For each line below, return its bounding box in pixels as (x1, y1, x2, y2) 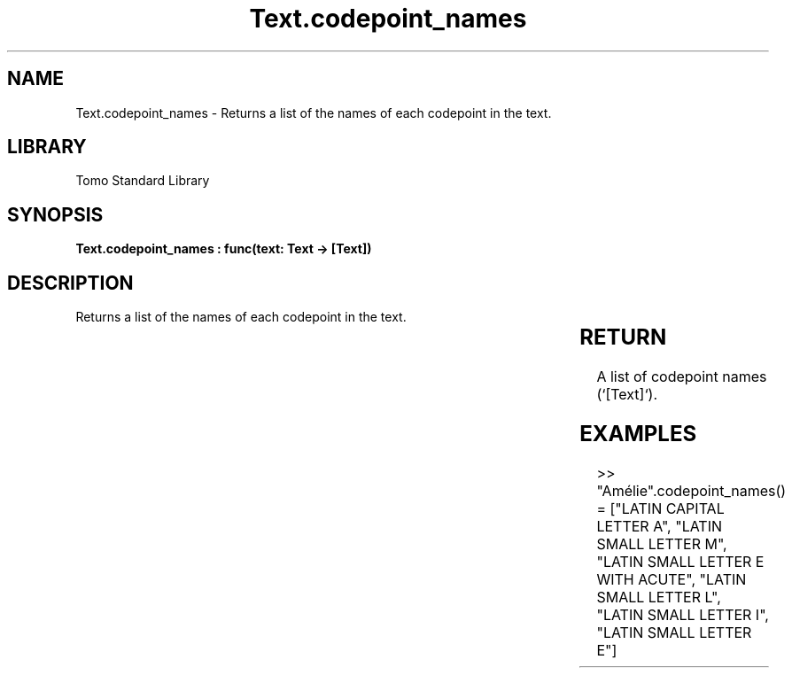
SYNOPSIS (7, 203, 104, 226)
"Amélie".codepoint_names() (596, 481, 787, 500)
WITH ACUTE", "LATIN (596, 570, 747, 588)
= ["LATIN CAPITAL (596, 499, 725, 517)
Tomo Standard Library (75, 173, 210, 189)
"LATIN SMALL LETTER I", (596, 605, 769, 624)
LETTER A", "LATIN (596, 516, 723, 535)
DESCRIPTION (7, 271, 134, 294)
